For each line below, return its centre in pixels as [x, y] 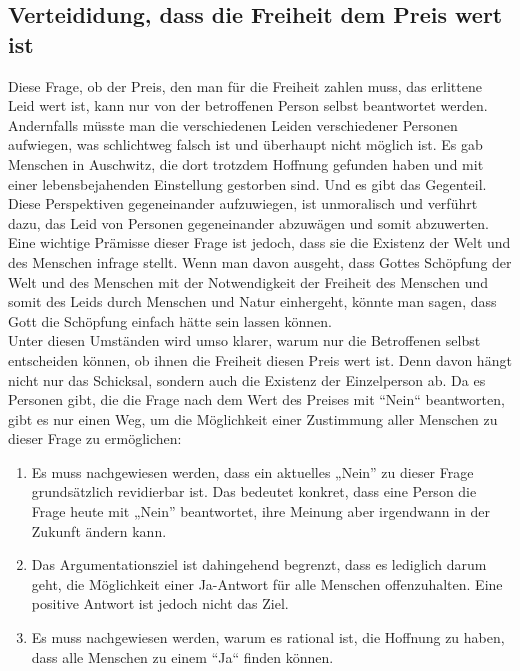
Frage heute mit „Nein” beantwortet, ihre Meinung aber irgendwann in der [260, 511]
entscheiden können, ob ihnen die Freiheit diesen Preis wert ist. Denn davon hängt [260, 359]
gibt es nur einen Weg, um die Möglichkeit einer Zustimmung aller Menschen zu [253, 418]
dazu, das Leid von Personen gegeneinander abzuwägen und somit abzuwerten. [249, 222]
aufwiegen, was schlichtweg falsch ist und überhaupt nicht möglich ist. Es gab [245, 144]
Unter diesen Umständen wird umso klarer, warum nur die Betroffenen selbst [244, 340]
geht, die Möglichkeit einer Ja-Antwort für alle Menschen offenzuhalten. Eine [267, 583]
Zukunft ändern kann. [99, 530]
